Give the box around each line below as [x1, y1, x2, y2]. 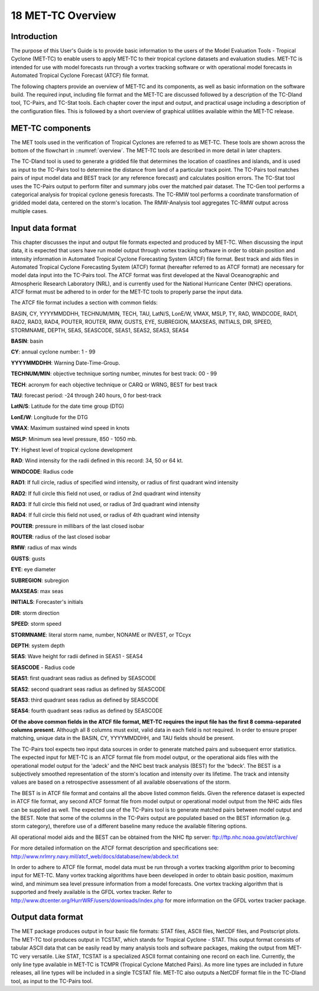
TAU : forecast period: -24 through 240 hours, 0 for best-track [11, 391, 162, 399]
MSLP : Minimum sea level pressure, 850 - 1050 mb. [11, 435, 137, 442]
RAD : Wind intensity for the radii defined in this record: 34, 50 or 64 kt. [11, 457, 183, 464]
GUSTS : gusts [11, 555, 45, 562]
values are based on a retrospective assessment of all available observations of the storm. [11, 778, 231, 786]
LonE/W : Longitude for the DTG [11, 413, 88, 420]
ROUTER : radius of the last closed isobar [11, 533, 110, 540]
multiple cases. [11, 207, 48, 214]
